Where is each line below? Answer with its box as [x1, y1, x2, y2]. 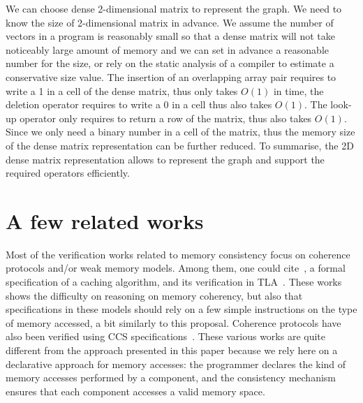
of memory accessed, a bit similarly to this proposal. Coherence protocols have [6, 315, 341, 330]
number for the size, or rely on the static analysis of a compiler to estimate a [6, 56, 334, 71]
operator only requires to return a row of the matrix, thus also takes [20, 110, 312, 125]
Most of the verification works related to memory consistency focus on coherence [6, 247, 350, 261]
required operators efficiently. [6, 166, 130, 180]
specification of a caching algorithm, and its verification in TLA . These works [6, 274, 342, 289]
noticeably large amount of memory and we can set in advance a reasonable [6, 42, 329, 57]
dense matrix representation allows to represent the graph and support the [6, 152, 325, 166]
